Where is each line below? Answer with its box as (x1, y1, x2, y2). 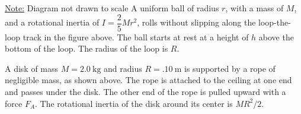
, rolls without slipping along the (137, 16, 256, 28)
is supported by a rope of (184, 62, 276, 74)
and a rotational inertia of (5, 16, 100, 28)
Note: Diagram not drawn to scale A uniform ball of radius (5, 2, 219, 14)
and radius (104, 62, 142, 74)
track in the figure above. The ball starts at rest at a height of (23, 30, 249, 43)
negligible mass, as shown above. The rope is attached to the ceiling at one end (5, 74, 292, 86)
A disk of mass (5, 62, 59, 74)
